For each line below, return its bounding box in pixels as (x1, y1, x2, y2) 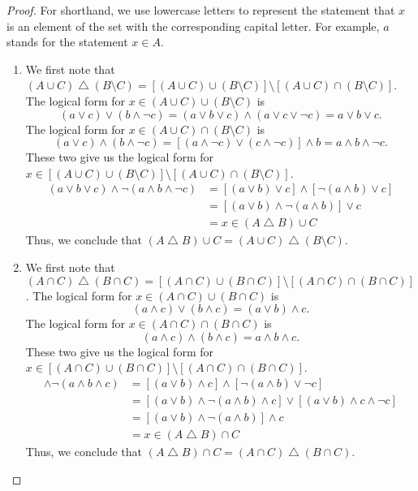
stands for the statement (6, 33, 128, 50)
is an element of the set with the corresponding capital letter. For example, (6, 17, 380, 34)
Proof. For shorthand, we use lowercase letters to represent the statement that (6, 2, 395, 18)
